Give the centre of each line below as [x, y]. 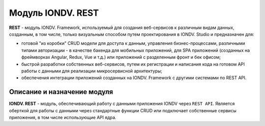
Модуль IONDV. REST [54, 13]
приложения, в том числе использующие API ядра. [63, 117]
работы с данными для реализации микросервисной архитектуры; [92, 71]
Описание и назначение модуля [61, 92]
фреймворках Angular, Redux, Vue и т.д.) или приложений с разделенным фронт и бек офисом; [121, 57]
